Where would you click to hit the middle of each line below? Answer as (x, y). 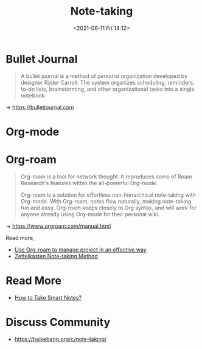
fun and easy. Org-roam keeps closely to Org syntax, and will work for (109, 208)
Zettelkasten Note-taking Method (56, 256)
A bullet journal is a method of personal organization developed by (104, 76)
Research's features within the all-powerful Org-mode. (89, 183)
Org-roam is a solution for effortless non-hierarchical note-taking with (108, 195)
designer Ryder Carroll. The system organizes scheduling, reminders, (108, 82)
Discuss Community (58, 322)
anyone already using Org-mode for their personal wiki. (90, 214)
